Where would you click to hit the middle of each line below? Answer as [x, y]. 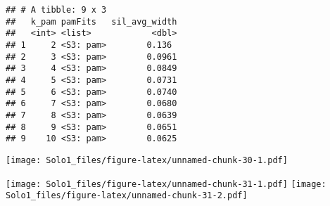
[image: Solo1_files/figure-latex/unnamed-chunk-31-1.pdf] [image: [166, 184]
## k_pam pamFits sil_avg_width [91, 21]
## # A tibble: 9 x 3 [56, 10]
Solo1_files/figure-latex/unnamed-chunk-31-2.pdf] [127, 196]
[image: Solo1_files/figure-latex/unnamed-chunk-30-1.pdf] [147, 160]
